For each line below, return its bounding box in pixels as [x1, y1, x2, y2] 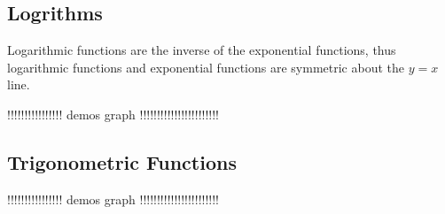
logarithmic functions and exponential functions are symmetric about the [7, 57, 404, 76]
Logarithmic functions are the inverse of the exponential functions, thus [7, 41, 396, 59]
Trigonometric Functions [7, 148, 237, 175]
